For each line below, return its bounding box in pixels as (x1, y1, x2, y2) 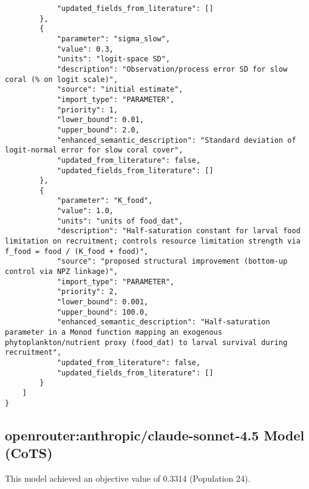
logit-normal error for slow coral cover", (5, 146, 183, 155)
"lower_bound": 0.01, (56, 115, 144, 125)
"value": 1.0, (56, 207, 114, 216)
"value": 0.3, (56, 44, 114, 53)
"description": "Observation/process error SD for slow (56, 64, 288, 74)
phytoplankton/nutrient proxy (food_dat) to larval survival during (5, 338, 288, 347)
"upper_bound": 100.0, (56, 307, 149, 316)
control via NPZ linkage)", (5, 267, 118, 276)
